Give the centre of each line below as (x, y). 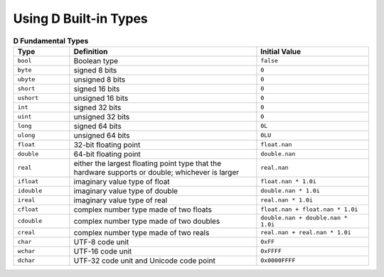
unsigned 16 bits (101, 98)
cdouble (30, 221)
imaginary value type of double (126, 190)
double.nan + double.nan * (304, 218)
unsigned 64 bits (102, 135)
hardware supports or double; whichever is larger (156, 172)
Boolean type (96, 60)
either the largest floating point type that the (148, 163)
